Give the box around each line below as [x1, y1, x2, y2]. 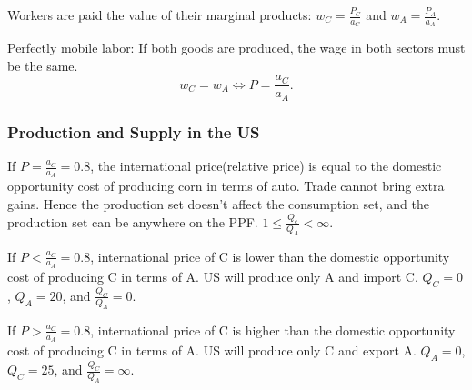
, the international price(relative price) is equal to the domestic [90, 156, 442, 175]
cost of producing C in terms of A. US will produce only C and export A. [7, 340, 417, 359]
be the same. [7, 55, 78, 75]
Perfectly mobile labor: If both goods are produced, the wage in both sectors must [7, 38, 466, 57]
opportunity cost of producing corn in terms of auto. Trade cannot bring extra [7, 176, 445, 195]
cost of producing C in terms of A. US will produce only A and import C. [7, 266, 418, 285]
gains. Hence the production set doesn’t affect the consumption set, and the [7, 194, 429, 213]
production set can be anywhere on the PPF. [7, 212, 258, 231]
